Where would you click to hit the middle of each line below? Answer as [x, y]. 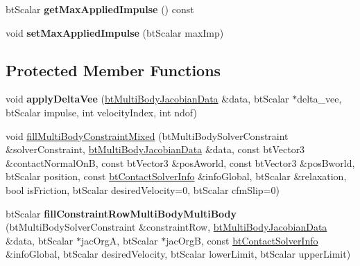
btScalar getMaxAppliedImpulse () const [100, 9]
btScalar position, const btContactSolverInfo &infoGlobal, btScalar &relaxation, [176, 176]
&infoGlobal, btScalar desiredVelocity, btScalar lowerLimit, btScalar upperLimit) [178, 254]
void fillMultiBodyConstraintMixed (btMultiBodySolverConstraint [147, 135]
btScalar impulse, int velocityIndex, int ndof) [101, 112]
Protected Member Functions [113, 70]
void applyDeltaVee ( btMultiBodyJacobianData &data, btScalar [147, 99]
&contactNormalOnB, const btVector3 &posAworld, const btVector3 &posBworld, [180, 162]
